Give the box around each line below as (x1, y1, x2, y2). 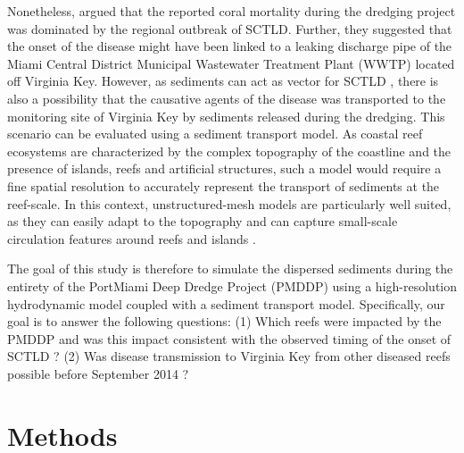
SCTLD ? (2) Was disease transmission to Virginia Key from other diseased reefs (7, 347, 451, 365)
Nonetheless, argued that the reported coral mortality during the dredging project (7, 2, 456, 20)
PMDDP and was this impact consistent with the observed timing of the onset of (7, 329, 452, 348)
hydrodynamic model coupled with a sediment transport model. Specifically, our (7, 294, 445, 313)
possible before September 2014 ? (7, 364, 189, 382)
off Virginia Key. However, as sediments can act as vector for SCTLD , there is (7, 71, 439, 90)
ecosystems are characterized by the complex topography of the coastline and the (7, 141, 452, 160)
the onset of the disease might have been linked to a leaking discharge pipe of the (7, 37, 452, 55)
